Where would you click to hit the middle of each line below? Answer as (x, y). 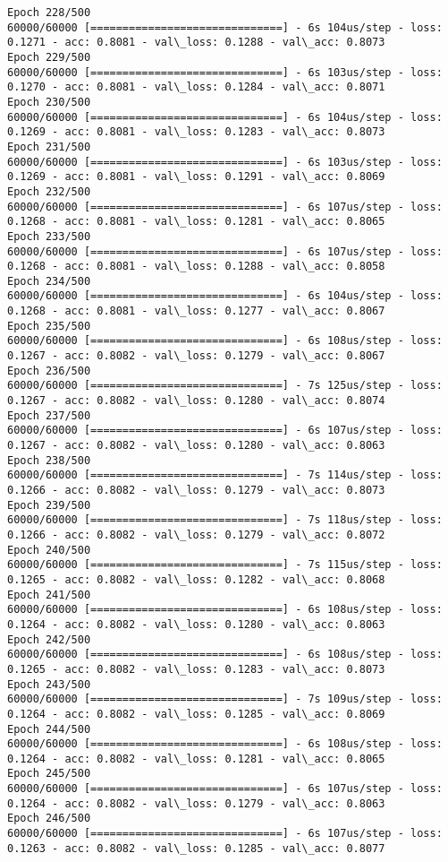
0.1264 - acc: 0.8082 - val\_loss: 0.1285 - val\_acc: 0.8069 (196, 714)
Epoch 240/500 (49, 550)
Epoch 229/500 (49, 57)
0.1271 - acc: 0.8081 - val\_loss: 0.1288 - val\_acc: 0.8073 (196, 43)
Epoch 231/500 (49, 147)
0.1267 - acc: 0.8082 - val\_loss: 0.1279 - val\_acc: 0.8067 (196, 356)
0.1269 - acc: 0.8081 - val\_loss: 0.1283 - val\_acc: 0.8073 (196, 132)
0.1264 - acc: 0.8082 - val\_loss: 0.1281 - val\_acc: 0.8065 (196, 759)
